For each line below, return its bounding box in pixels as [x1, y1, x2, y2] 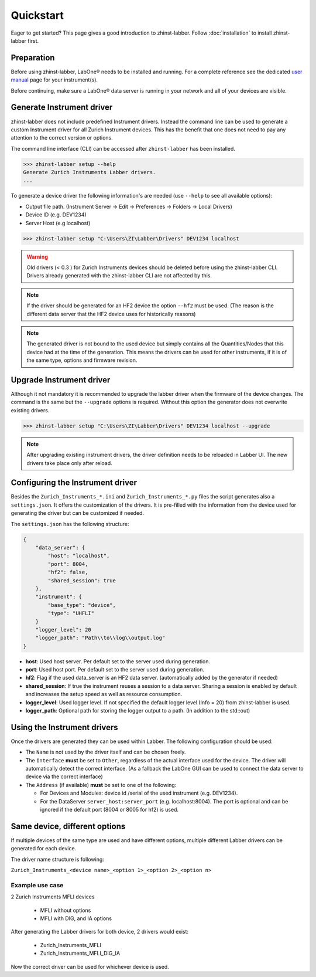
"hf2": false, [47, 569, 88, 576]
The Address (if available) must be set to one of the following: [25, 781, 177, 788]
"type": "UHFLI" [47, 610, 95, 617]
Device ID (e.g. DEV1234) [25, 211, 87, 218]
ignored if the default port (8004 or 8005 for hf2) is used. [40, 806, 178, 813]
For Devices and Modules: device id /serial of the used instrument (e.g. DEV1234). [40, 789, 238, 797]
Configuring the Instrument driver [11, 478, 138, 488]
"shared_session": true [47, 577, 116, 584]
